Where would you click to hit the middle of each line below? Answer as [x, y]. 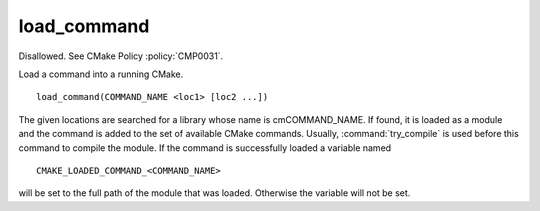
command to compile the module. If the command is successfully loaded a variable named [205, 147]
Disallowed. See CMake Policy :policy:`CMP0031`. [121, 56]
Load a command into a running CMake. [101, 74]
